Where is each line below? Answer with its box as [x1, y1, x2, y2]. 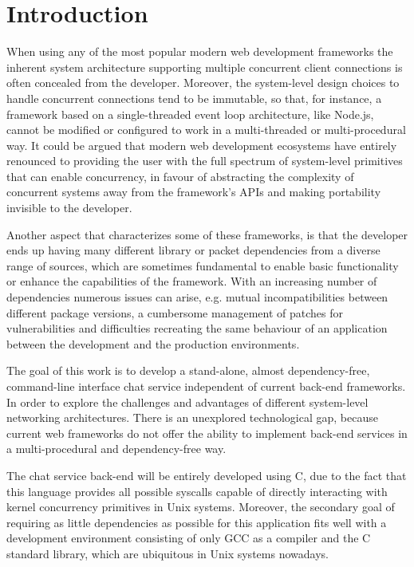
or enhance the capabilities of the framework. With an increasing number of [6, 273, 377, 289]
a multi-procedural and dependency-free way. [6, 440, 227, 457]
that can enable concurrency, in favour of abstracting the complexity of [6, 167, 354, 184]
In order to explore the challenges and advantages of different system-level [6, 393, 369, 410]
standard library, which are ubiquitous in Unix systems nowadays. [6, 545, 329, 561]
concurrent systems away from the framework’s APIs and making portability [6, 183, 381, 200]
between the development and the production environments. [6, 335, 300, 352]
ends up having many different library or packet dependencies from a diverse [6, 242, 380, 258]
